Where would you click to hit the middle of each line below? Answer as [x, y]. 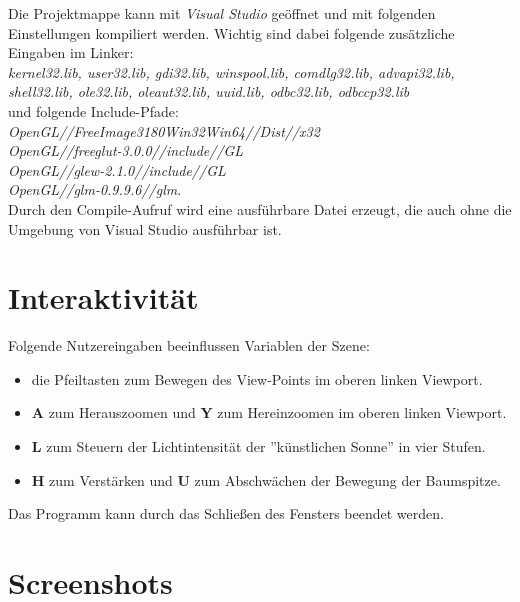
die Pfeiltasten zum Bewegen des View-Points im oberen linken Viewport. [257, 378]
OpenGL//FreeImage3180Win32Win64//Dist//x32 [164, 130]
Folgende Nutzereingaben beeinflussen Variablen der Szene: [189, 345]
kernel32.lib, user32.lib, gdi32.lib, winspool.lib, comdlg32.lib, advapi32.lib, [231, 71]
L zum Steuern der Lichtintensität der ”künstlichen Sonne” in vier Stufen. [258, 446]
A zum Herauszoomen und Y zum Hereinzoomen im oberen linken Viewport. [269, 412]
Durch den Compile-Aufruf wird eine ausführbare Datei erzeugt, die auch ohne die [260, 208]
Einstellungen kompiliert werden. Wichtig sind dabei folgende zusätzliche [231, 32]
